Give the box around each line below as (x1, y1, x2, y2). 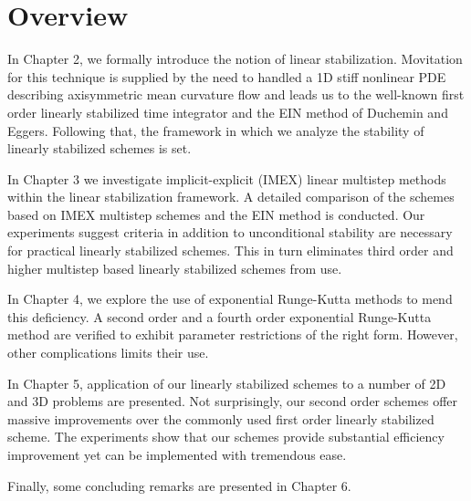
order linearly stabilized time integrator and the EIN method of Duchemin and (7, 102, 448, 121)
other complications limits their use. (7, 343, 209, 362)
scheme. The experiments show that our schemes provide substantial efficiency (7, 427, 445, 446)
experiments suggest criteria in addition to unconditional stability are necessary (7, 223, 453, 242)
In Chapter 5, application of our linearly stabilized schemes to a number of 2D (7, 373, 446, 392)
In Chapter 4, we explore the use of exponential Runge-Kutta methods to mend (7, 289, 453, 308)
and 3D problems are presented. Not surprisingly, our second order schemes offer (7, 391, 458, 411)
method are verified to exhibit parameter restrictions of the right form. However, (7, 325, 458, 344)
